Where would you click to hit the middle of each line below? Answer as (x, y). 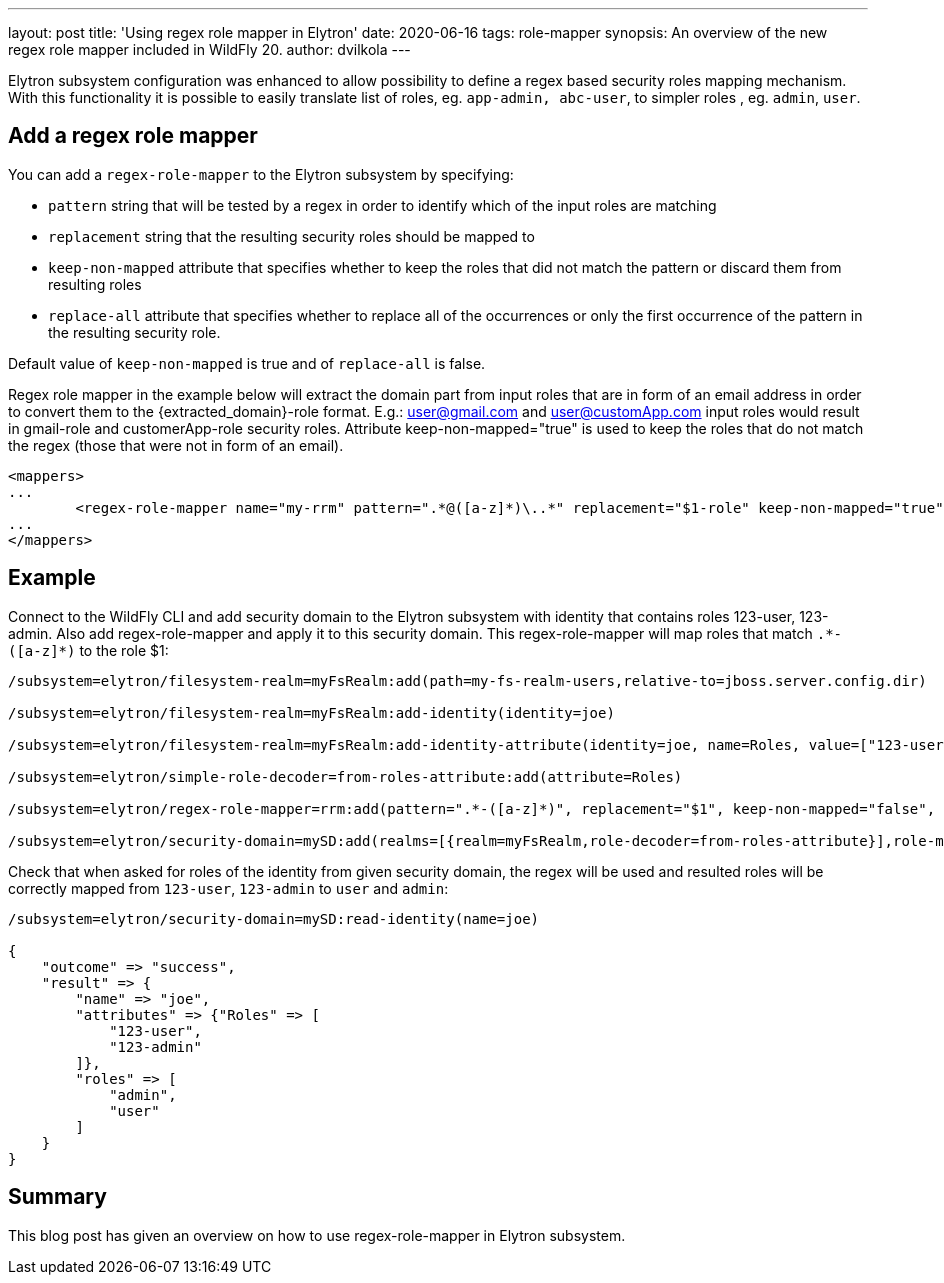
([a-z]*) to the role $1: (88, 650)
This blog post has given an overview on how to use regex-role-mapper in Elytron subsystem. (317, 1235)
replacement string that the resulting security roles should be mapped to (291, 236)
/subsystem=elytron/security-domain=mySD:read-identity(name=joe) (274, 918)
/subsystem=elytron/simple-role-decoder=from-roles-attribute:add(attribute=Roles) (345, 776)
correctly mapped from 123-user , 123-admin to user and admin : (228, 888)
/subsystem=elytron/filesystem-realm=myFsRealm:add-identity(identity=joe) (311, 712)
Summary (57, 1197)
